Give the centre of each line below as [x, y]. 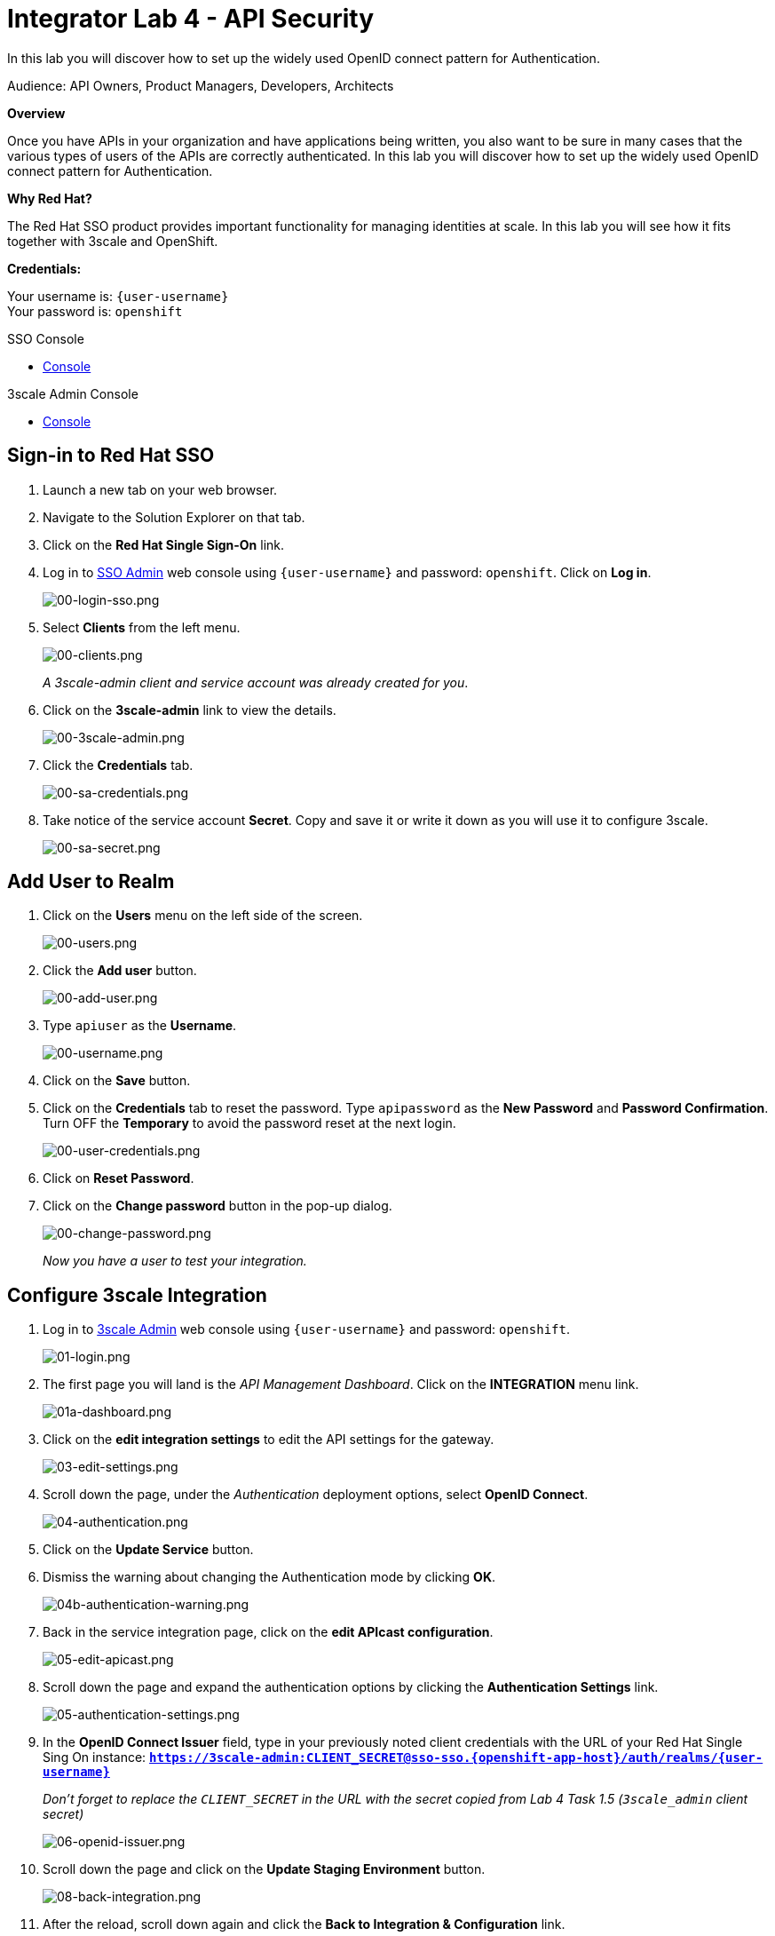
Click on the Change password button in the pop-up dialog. [217, 1206]
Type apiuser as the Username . [140, 1026]
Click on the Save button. [117, 1081]
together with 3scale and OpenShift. [113, 241]
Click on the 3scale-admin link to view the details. [190, 710]
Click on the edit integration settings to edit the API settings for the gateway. [269, 1440]
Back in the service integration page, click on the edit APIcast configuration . [268, 1632]
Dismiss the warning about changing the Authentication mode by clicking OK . [269, 1577]
